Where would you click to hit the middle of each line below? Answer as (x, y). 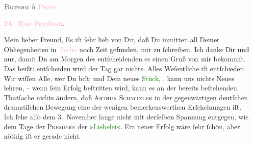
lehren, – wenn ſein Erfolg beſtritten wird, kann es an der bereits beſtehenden (121, 88)
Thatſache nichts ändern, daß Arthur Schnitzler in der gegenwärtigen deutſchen (126, 97)
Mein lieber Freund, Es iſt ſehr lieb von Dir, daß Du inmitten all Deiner (112, 40)
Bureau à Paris (30, 6)
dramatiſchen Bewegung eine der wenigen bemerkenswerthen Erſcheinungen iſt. (123, 107)
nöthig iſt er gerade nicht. (42, 136)
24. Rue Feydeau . (35, 23)
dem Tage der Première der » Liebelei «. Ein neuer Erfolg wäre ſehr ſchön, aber (122, 126)
